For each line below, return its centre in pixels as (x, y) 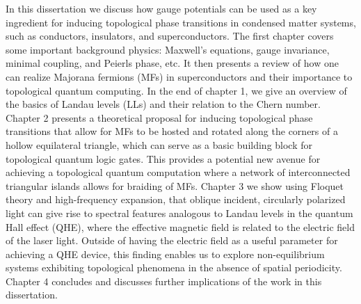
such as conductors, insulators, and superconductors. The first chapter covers (170, 36)
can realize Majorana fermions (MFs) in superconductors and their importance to (179, 76)
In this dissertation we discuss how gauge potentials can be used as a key (161, 8)
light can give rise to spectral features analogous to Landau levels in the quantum (179, 213)
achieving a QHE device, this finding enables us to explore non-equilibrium (165, 254)
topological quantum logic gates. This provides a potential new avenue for (163, 158)
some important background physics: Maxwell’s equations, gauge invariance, (168, 49)
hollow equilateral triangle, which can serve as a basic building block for (159, 144)
